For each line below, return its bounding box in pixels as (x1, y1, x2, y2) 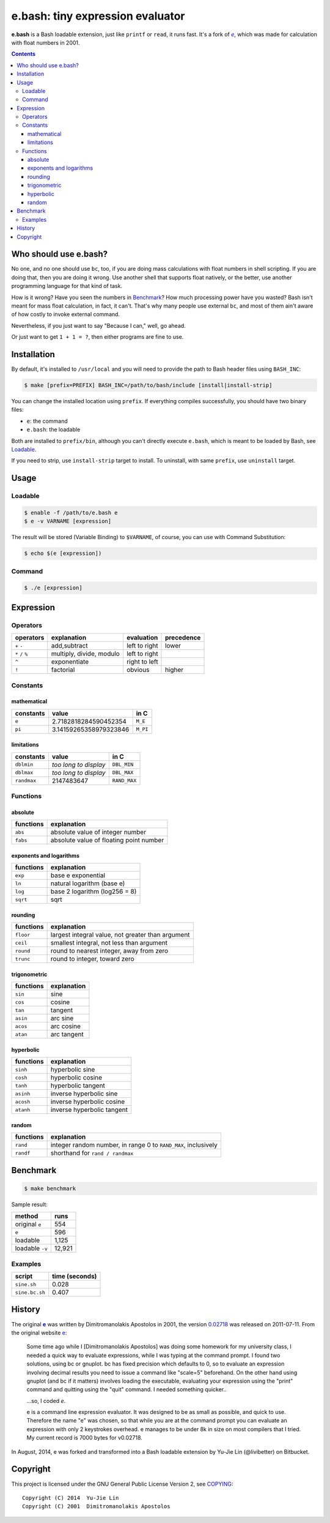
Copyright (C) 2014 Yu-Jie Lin (22, 1494, 119, 1501)
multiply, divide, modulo (51, 649, 120, 658)
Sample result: (11, 1201, 48, 1208)
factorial (51, 665, 75, 674)
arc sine (50, 1014, 74, 1022)
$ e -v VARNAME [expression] (24, 518, 112, 525)
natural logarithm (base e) (50, 879, 125, 888)
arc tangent (50, 1030, 84, 1038)
